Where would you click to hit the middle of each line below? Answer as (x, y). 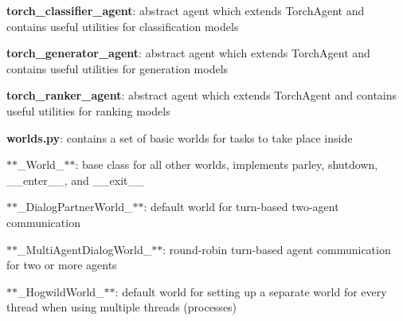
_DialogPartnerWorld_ (75, 207)
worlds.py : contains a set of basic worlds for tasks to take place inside (180, 137)
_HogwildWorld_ (61, 291)
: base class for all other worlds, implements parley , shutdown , (227, 164)
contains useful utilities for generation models (117, 68)
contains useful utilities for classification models (123, 26)
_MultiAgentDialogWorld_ (85, 249)
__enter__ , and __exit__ (76, 180)
